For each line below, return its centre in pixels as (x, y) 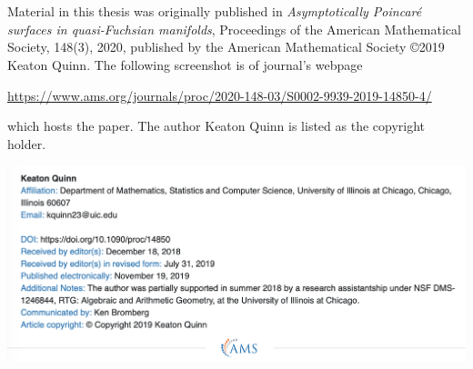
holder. (27, 143)
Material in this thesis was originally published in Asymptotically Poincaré (215, 11)
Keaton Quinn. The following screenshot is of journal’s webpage (185, 64)
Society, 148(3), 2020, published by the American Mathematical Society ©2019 (226, 47)
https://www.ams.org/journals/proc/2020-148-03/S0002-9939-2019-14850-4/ (220, 95)
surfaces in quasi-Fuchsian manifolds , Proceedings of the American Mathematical (234, 29)
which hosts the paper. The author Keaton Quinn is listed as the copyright (216, 126)
